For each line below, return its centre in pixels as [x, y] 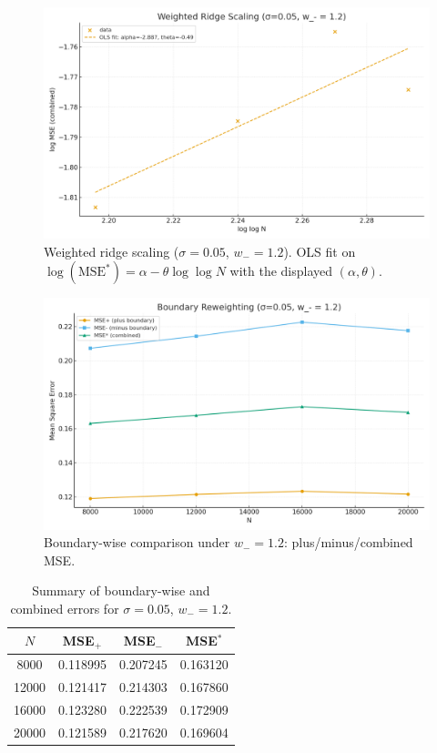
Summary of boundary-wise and [121, 590]
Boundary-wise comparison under [137, 542]
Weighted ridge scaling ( [112, 251]
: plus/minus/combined [348, 542]
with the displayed [281, 271]
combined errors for [65, 609]
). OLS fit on [320, 251]
